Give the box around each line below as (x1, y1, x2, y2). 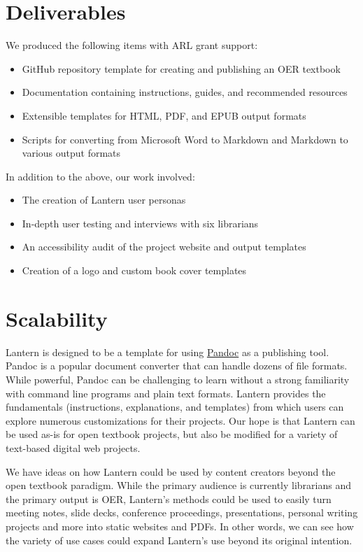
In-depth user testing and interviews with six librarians (22, 215, 259, 230)
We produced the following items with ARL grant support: (6, 38, 258, 52)
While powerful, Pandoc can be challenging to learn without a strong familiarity (6, 371, 350, 386)
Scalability (6, 304, 108, 332)
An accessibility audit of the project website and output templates (22, 239, 306, 254)
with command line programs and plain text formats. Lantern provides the (6, 385, 326, 400)
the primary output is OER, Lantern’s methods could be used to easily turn (6, 491, 332, 506)
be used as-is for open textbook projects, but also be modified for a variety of (6, 427, 338, 441)
